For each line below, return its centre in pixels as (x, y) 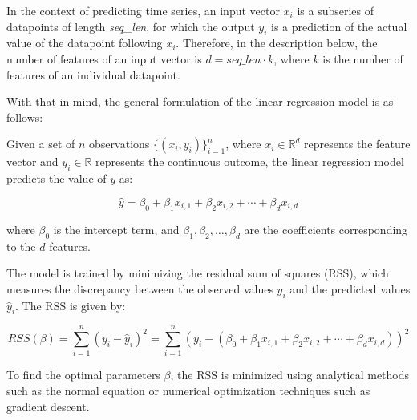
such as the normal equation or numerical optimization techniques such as (188, 391)
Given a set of (41, 144)
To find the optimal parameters (83, 375)
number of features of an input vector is (104, 58)
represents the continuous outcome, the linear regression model (250, 162)
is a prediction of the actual (339, 26)
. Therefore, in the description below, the (277, 43)
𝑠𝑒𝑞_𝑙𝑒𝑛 (244, 60)
